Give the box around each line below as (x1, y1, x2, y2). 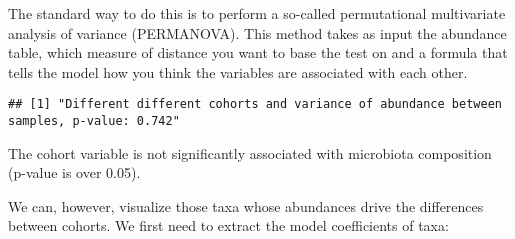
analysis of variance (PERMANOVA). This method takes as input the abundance (8, 22, 507, 43)
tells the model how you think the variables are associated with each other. (8, 61, 468, 82)
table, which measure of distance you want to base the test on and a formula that (8, 42, 508, 63)
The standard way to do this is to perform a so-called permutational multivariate (8, 3, 506, 23)
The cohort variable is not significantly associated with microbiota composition (8, 142, 492, 163)
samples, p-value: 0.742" (8, 114, 180, 129)
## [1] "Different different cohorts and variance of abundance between (8, 97, 502, 112)
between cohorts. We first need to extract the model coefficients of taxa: (8, 215, 449, 236)
